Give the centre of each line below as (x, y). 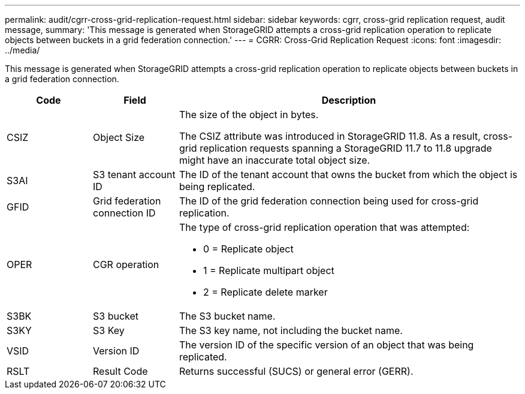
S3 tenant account (134, 175)
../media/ (22, 50)
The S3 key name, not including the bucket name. (291, 330)
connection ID (124, 213)
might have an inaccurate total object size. (274, 160)
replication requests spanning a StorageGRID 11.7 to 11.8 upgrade (346, 148)
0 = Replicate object (248, 249)
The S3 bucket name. (227, 316)
